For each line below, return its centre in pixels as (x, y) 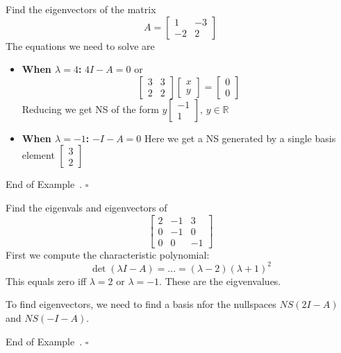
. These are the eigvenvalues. (220, 281)
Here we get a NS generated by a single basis (240, 138)
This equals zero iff (46, 281)
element (38, 155)
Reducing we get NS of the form (90, 109)
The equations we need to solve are (80, 45)
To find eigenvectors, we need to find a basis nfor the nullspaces (141, 304)
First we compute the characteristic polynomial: (108, 254)
